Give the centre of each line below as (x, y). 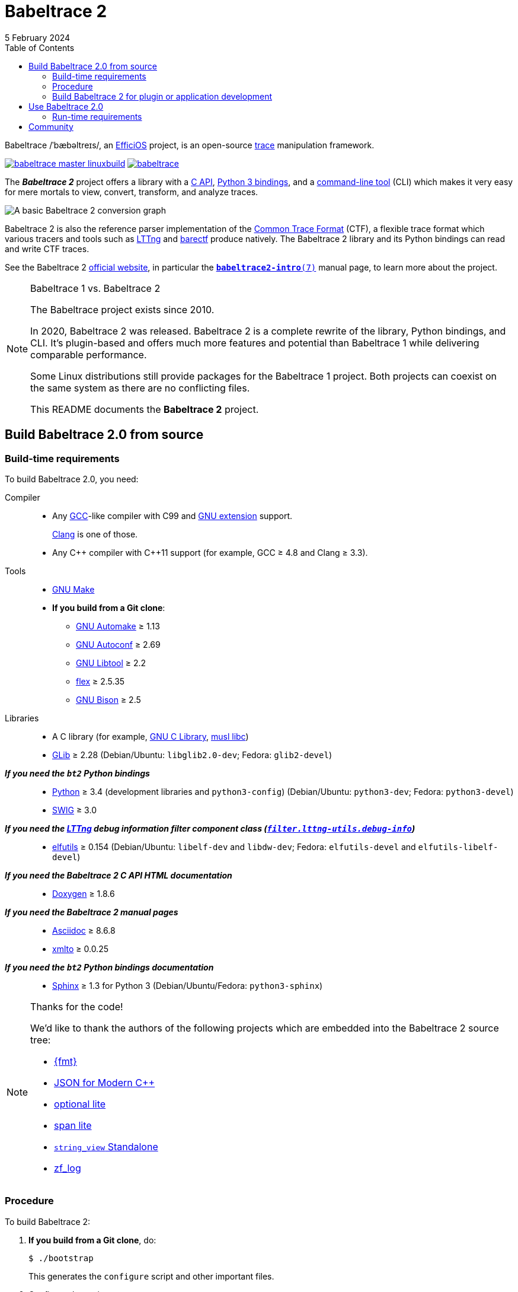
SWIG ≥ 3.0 (74, 810)
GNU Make (73, 589)
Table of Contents (40, 47)
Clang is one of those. (95, 534)
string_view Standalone (106, 1146)
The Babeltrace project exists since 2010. (122, 309)
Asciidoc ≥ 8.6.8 (84, 930)
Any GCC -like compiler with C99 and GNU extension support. (172, 515)
